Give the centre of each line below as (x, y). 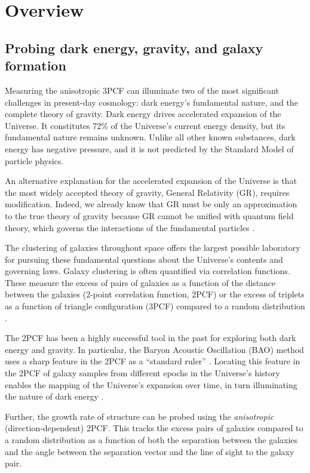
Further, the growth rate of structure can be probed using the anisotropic (139, 416)
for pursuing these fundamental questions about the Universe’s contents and (144, 259)
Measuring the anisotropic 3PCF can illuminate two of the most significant (142, 90)
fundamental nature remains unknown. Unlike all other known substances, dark (150, 137)
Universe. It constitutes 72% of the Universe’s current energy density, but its (145, 125)
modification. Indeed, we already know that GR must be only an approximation (151, 204)
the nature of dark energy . (54, 396)
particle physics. (34, 160)
